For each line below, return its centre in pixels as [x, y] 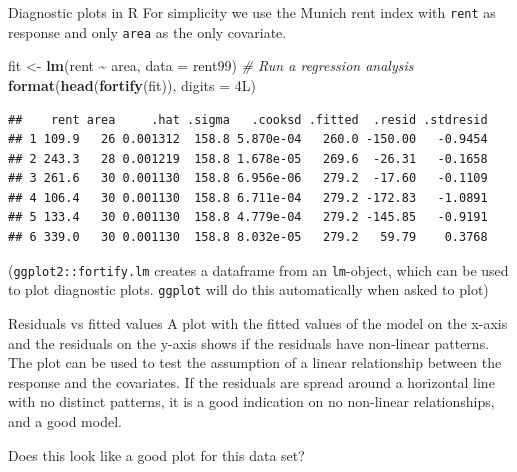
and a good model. [65, 420]
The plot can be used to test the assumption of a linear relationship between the [255, 362]
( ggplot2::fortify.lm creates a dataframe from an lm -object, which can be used [258, 269]
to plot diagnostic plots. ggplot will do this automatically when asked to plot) [248, 289]
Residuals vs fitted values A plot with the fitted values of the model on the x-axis [258, 322]
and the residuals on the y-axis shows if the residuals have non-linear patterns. [249, 342]
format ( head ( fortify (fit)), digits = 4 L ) [132, 84]
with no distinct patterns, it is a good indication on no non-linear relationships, [251, 401]
